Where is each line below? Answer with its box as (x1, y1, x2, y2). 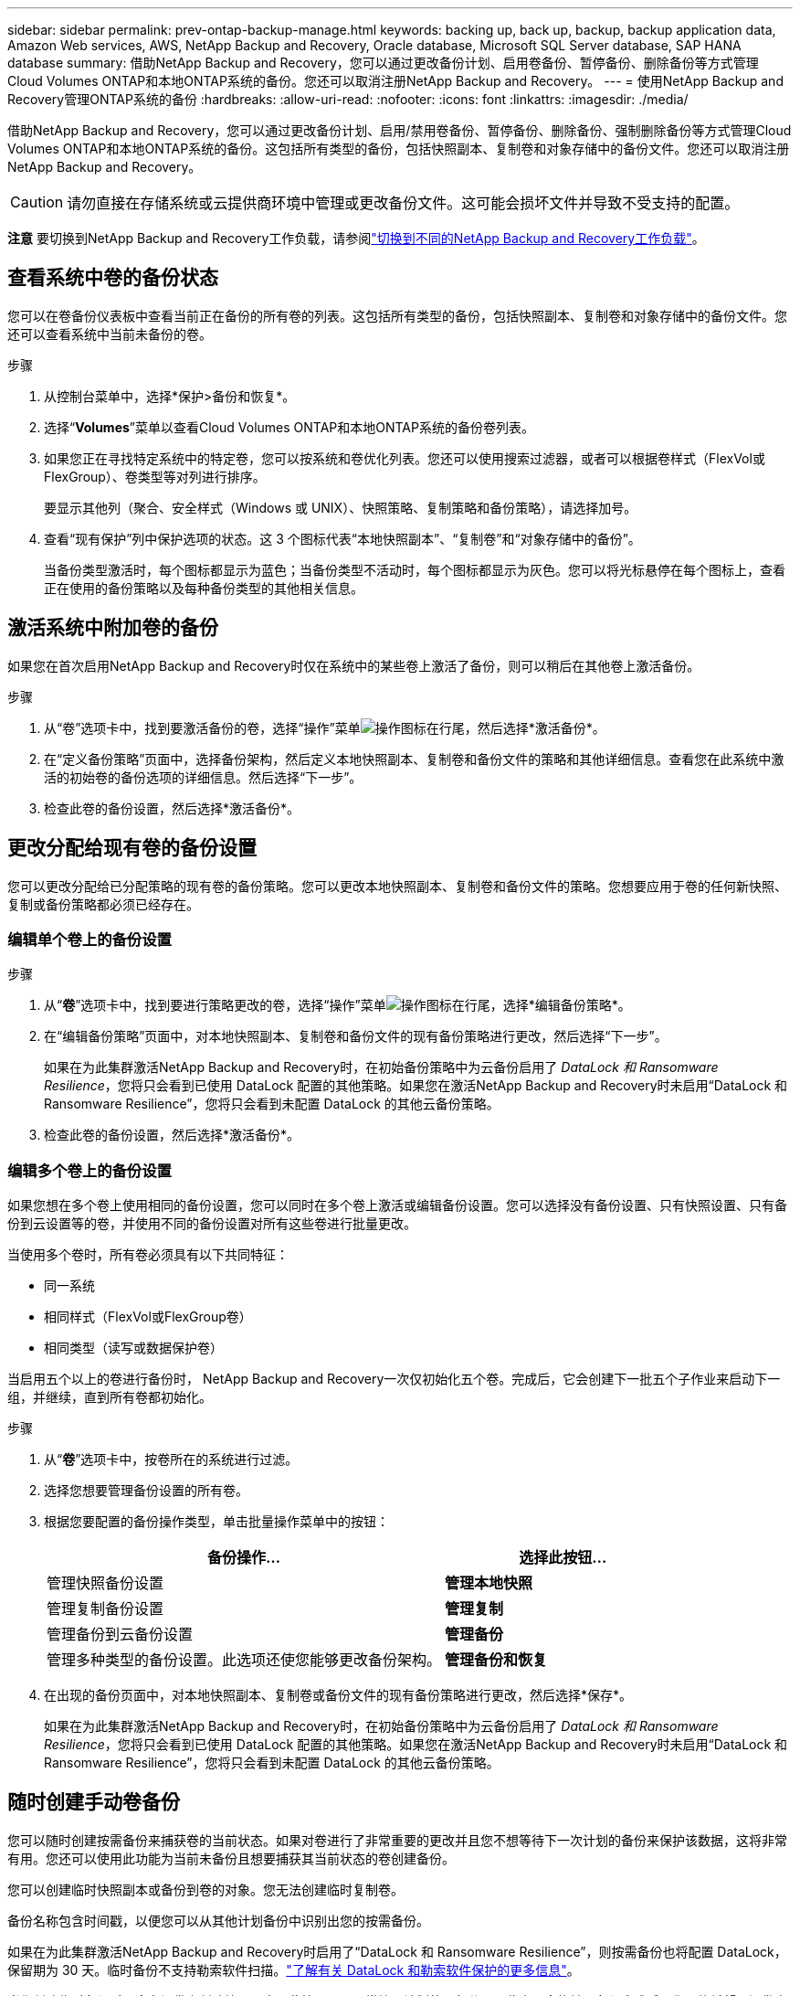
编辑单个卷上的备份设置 (7, 929, 172, 949)
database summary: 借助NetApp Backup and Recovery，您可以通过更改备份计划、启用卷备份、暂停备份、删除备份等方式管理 (7, 55, 759, 70)
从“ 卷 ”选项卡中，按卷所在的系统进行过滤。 (44, 1451, 299, 1468)
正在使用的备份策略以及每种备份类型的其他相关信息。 (44, 579, 363, 596)
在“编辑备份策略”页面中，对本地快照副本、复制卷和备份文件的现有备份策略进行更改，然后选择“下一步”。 (44, 1028, 668, 1045)
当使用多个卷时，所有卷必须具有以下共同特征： (7, 1247, 289, 1263)
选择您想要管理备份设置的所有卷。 (44, 1482, 248, 1499)
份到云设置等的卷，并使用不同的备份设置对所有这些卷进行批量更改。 (7, 1216, 416, 1232)
